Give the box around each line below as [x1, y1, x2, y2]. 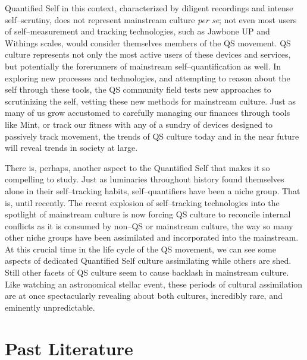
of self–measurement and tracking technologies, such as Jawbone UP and [5, 25, 270, 37]
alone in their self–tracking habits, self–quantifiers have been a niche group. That [5, 184, 300, 197]
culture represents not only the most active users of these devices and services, [5, 48, 291, 61]
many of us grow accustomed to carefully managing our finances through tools [5, 106, 290, 119]
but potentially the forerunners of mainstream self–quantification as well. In [5, 59, 281, 72]
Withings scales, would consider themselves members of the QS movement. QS [5, 36, 291, 49]
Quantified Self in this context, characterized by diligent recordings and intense [5, 2, 293, 14]
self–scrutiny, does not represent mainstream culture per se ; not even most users [5, 13, 297, 26]
